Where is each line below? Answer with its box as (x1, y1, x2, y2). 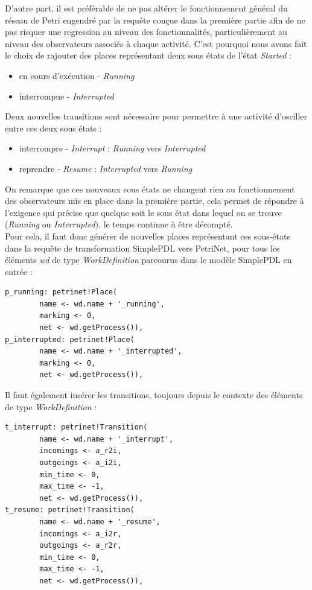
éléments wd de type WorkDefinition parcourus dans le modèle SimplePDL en (5, 253, 292, 266)
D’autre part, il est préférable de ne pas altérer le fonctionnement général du (5, 2, 288, 14)
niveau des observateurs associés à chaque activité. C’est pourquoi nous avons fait (5, 37, 307, 49)
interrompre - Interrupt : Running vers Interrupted (19, 142, 206, 154)
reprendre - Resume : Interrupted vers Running (19, 162, 193, 174)
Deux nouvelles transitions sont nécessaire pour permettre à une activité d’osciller (5, 110, 308, 122)
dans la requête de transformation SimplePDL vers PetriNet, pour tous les (5, 241, 280, 254)
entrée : (5, 265, 33, 278)
